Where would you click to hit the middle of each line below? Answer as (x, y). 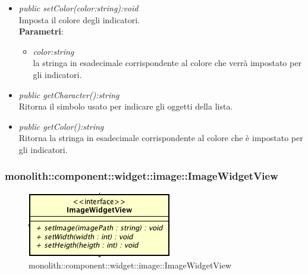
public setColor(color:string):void (78, 8)
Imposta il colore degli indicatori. (79, 19)
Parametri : (41, 31)
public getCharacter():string (69, 94)
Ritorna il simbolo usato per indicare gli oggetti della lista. (126, 106)
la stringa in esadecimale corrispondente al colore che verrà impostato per (167, 63)
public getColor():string (61, 126)
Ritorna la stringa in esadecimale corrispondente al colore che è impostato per (161, 138)
